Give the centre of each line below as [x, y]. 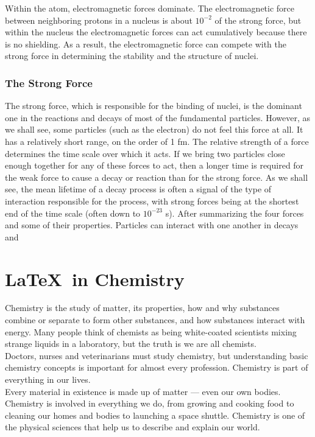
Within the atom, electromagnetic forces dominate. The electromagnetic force [150, 8]
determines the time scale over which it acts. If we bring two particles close [145, 153]
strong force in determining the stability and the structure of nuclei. [132, 56]
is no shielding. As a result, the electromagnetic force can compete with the [146, 44]
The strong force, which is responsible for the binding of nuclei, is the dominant [154, 106]
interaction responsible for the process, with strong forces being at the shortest [152, 201]
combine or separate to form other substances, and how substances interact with [155, 320]
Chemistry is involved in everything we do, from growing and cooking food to [150, 403]
